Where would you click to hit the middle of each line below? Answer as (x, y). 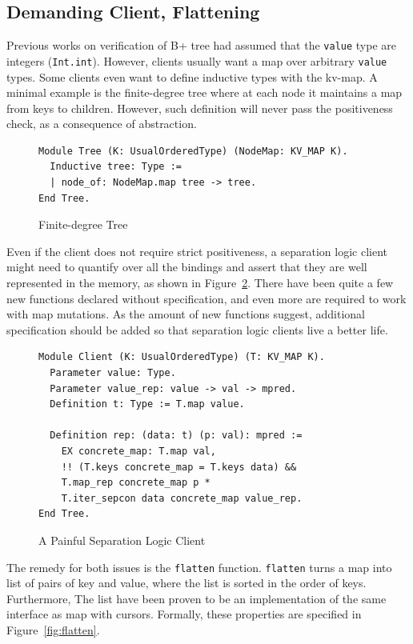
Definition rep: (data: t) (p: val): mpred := (176, 436)
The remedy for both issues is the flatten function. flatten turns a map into (199, 567)
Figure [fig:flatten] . (53, 629)
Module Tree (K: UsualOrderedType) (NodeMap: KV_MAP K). (193, 151)
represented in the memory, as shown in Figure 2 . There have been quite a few (200, 283)
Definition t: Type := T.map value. (147, 404)
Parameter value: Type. (113, 373)
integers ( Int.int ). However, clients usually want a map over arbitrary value (197, 60)
